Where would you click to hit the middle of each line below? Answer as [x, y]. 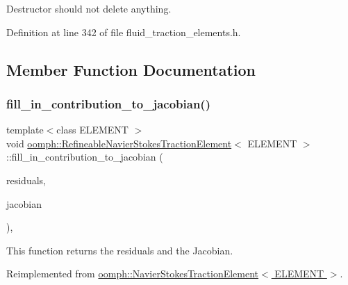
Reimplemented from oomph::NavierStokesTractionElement [133, 274]
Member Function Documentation [131, 69]
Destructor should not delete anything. [89, 8]
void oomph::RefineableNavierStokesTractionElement [119, 143]
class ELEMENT [92, 130]
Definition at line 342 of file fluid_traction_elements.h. [124, 32]
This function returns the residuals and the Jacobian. [120, 250]
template [25, 130]
